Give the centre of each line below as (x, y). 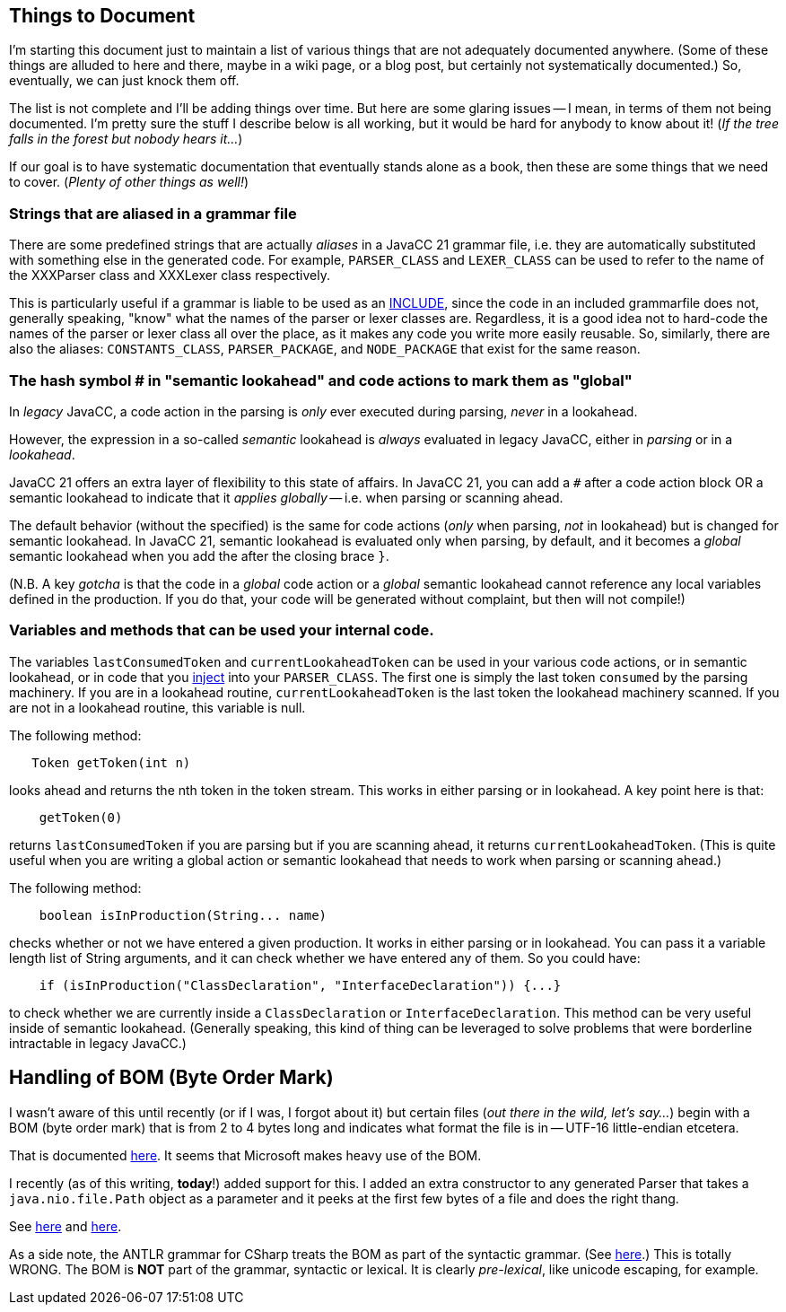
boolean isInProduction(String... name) (183, 915)
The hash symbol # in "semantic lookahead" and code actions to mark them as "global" (321, 380)
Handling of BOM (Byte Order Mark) (171, 1078)
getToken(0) (81, 817)
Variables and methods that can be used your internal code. (222, 630)
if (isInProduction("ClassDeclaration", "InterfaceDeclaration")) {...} (300, 985)
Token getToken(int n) (111, 762)
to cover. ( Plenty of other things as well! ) (129, 182)
